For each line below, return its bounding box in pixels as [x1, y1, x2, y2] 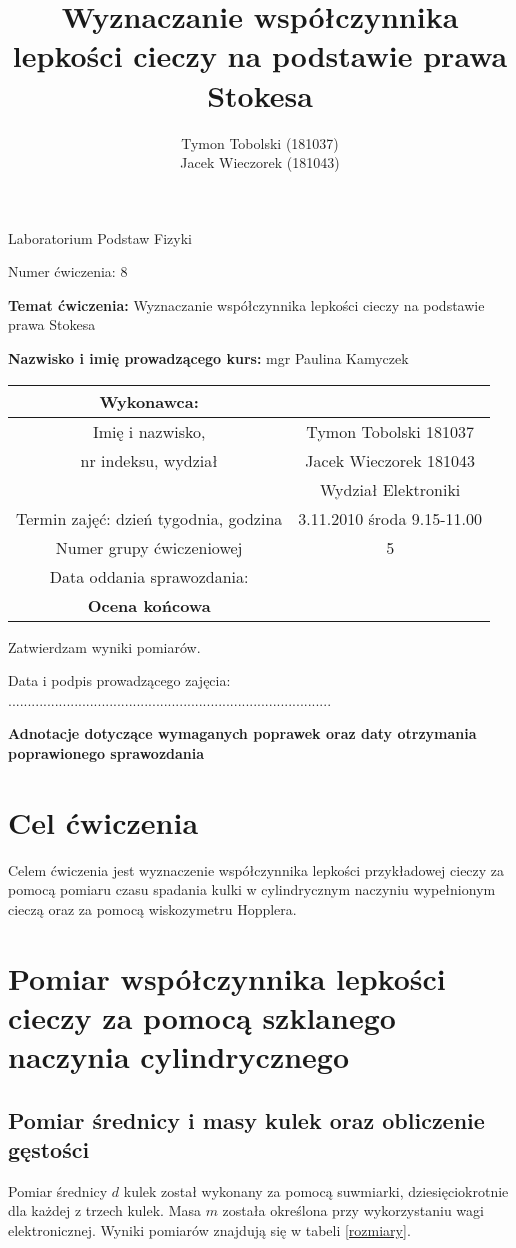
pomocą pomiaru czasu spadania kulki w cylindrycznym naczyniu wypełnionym [8, 879, 496, 900]
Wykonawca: [99, 389, 199, 413]
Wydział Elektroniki [319, 477, 461, 501]
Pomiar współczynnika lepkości [8, 957, 446, 998]
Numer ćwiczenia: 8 [8, 261, 128, 282]
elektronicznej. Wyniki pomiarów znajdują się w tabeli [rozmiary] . [8, 1220, 411, 1241]
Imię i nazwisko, [92, 419, 206, 443]
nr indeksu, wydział [80, 448, 218, 472]
